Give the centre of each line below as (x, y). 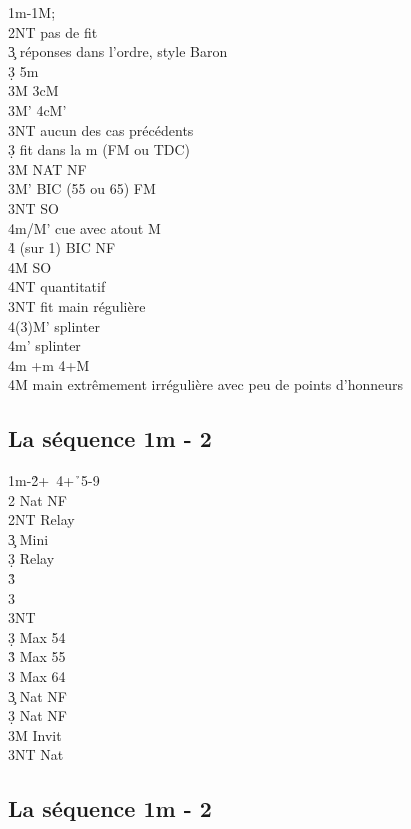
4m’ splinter (44, 345)
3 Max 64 (37, 676)
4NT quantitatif (57, 286)
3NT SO (33, 207)
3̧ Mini (28, 538)
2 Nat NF (37, 499)
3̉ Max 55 (37, 656)
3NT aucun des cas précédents (101, 129)
